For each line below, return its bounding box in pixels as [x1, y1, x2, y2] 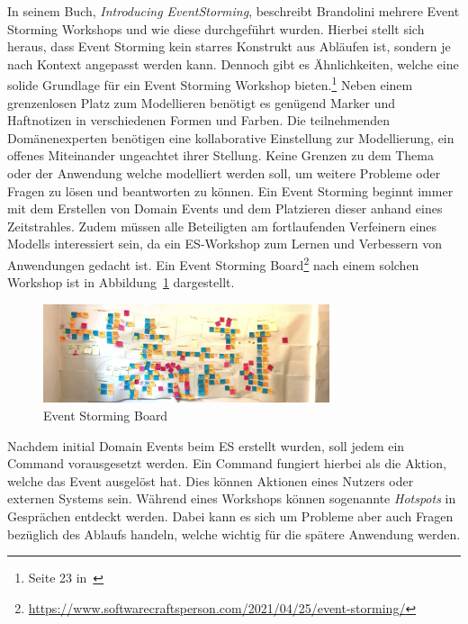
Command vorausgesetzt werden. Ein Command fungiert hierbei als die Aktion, [7, 454, 446, 473]
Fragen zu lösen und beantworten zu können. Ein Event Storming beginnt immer [7, 181, 454, 200]
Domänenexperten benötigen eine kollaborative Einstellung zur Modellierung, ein [7, 128, 454, 147]
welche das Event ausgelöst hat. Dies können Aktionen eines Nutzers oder [7, 471, 414, 490]
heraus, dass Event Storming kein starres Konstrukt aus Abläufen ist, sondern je [7, 37, 451, 56]
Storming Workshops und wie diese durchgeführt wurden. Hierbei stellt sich [7, 19, 425, 38]
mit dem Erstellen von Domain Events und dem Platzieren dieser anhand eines [7, 199, 443, 218]
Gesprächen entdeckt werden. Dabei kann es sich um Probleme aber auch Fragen [7, 506, 454, 525]
